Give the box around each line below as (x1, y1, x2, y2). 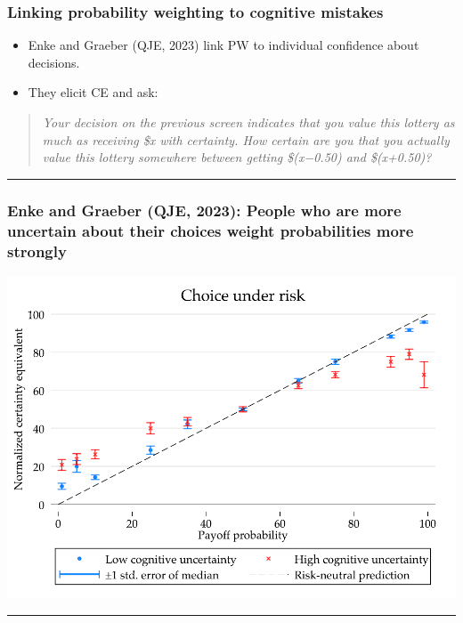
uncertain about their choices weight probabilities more (7, 219, 414, 241)
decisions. (28, 53, 80, 71)
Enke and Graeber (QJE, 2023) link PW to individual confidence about (28, 36, 419, 54)
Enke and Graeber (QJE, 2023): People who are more (7, 198, 402, 221)
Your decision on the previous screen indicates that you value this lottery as (42, 113, 455, 131)
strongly (7, 239, 67, 262)
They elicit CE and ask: (28, 83, 158, 101)
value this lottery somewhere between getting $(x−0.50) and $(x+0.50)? (42, 148, 432, 166)
